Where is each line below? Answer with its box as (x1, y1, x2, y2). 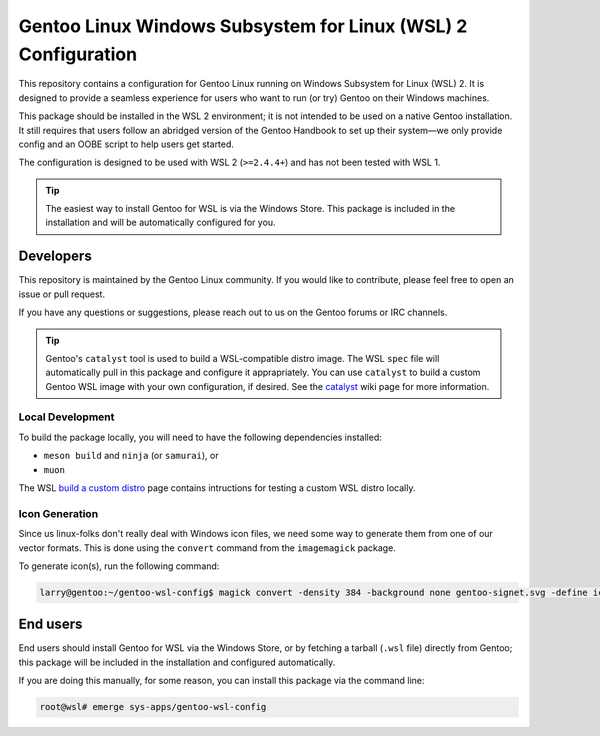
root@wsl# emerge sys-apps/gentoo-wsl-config (39, 701, 267, 713)
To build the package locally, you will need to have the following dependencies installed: (18, 431, 382, 443)
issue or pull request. (18, 288, 105, 300)
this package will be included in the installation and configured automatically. (18, 656, 336, 668)
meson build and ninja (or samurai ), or (43, 450, 219, 462)
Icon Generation (18, 506, 99, 520)
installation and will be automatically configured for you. (45, 216, 276, 229)
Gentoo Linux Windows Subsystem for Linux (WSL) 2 (18, 15, 468, 37)
